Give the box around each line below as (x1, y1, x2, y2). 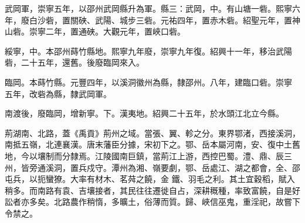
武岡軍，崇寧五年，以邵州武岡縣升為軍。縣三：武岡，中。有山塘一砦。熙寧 (5, 2, 292, 14)
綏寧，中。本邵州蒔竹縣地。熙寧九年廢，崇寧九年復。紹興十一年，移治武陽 (5, 44, 292, 57)
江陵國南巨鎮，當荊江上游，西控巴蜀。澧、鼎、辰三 (94, 149, 292, 162)
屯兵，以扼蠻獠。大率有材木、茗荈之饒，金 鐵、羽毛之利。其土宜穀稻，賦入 (5, 173, 295, 185)
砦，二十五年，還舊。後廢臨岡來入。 (5, 56, 144, 68)
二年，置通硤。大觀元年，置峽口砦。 (45, 25, 185, 37)
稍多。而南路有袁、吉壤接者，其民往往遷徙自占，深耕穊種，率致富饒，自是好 (5, 184, 300, 196)
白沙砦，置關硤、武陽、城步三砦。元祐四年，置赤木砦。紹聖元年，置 (29, 13, 292, 26)
